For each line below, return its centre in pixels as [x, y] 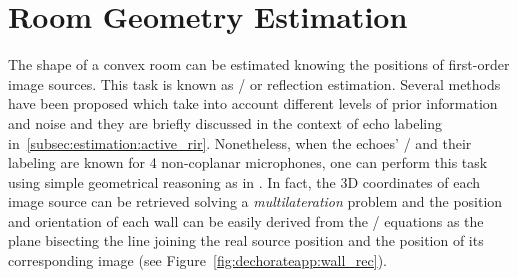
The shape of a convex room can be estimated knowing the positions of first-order [259, 64]
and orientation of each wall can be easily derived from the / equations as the [246, 220]
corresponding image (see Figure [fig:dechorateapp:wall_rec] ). [197, 260]
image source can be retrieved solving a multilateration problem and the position [255, 201]
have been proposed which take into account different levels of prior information [253, 103]
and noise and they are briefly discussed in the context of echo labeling [225, 122]
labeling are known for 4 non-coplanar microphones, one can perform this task [248, 162]
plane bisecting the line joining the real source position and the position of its [246, 240]
